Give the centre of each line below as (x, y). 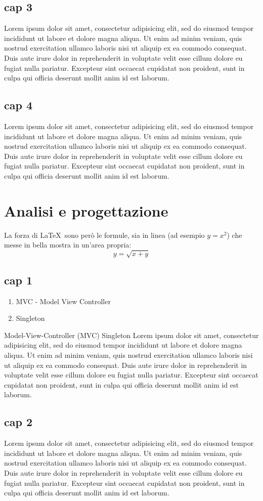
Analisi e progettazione (86, 210)
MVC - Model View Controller (63, 301)
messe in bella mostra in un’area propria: (68, 245)
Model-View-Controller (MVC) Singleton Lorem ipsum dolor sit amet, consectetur (131, 335)
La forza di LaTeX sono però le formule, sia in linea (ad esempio (104, 235)
